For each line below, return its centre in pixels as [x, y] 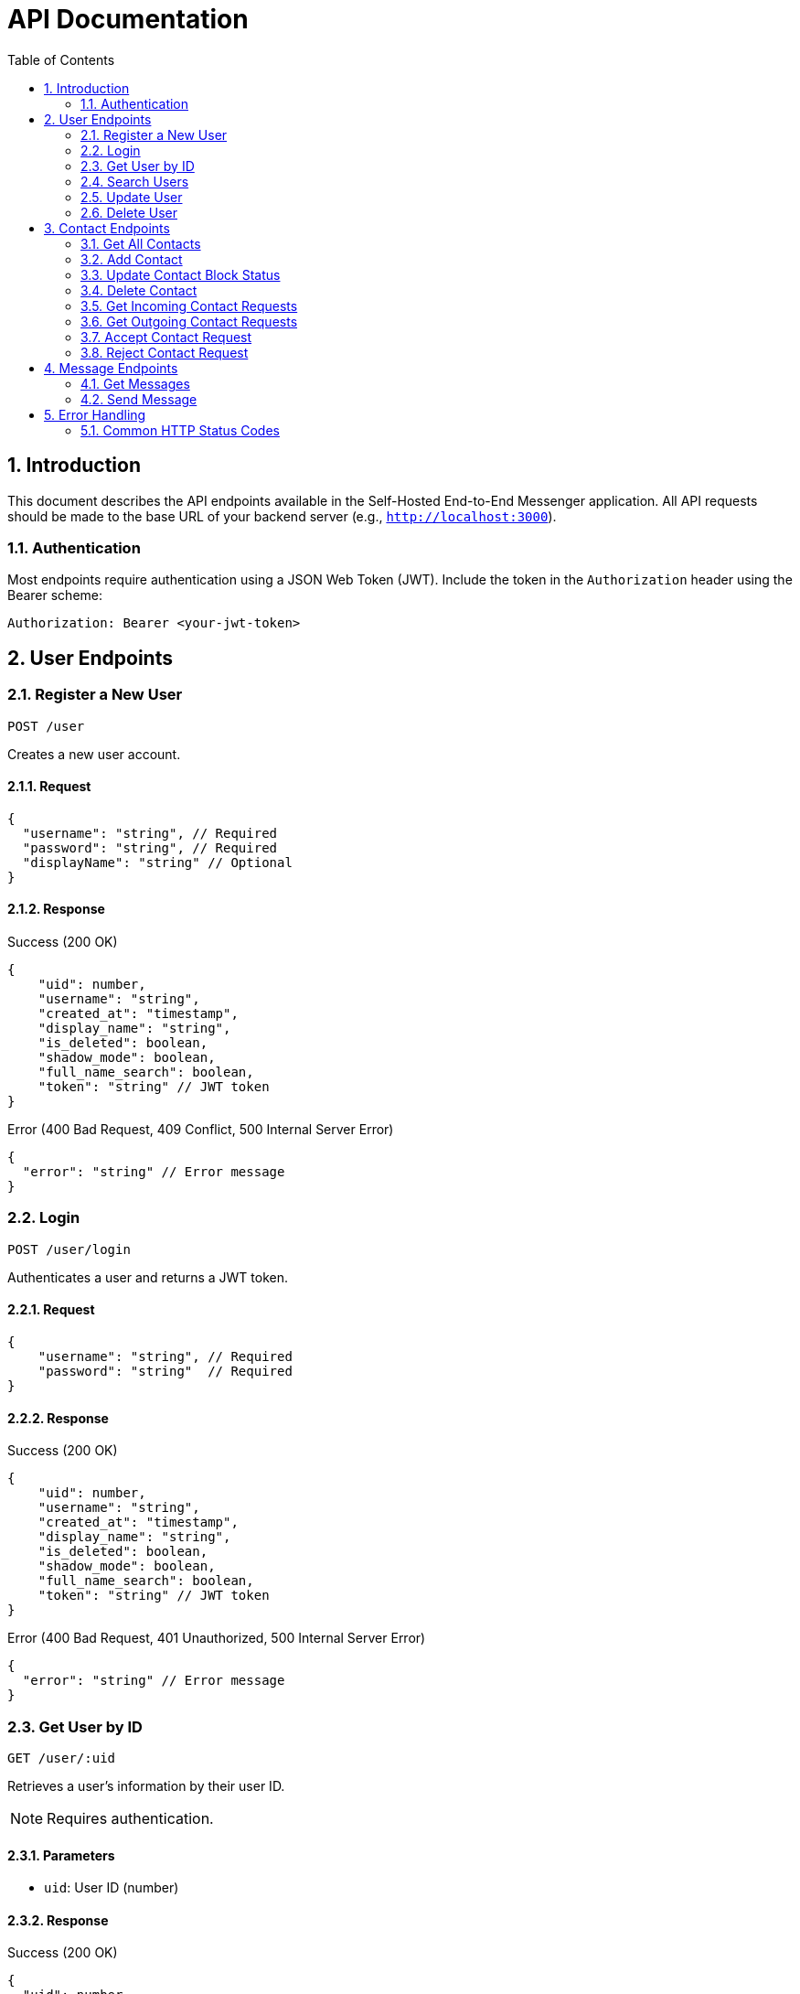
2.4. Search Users [135, 181]
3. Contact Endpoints [107, 228]
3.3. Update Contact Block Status [181, 274]
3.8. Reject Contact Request [165, 352]
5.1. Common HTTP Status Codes [180, 430]
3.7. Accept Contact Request [166, 337]
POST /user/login [69, 1249]
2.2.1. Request [51, 1310]
